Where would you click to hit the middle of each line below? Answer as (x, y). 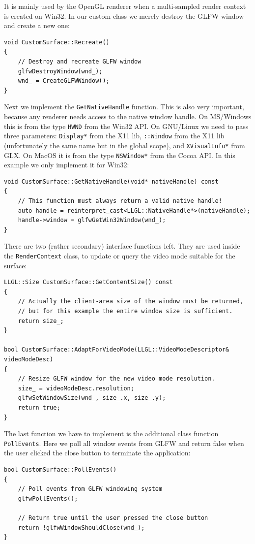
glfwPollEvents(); (48, 498)
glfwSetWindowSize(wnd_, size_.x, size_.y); (92, 398)
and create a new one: (37, 25)
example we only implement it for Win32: (67, 165)
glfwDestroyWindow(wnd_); (60, 71)
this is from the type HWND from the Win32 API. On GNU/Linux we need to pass (126, 126)
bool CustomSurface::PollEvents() (60, 469)
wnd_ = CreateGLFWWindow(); (64, 81)
